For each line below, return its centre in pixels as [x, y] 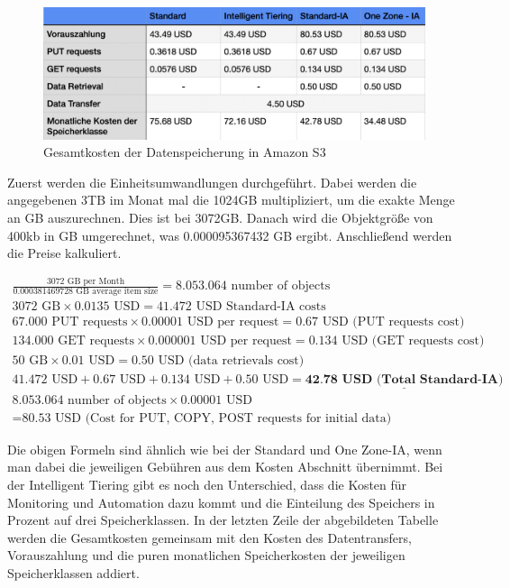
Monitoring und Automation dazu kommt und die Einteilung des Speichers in [221, 502]
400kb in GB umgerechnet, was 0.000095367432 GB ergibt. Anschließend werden [230, 235]
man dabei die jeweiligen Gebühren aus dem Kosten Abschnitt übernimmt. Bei [225, 467]
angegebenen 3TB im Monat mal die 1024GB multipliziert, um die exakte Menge [231, 200]
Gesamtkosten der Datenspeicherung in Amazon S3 [185, 152]
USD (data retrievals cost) [231, 360]
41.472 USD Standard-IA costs [241, 307]
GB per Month [96, 281]
